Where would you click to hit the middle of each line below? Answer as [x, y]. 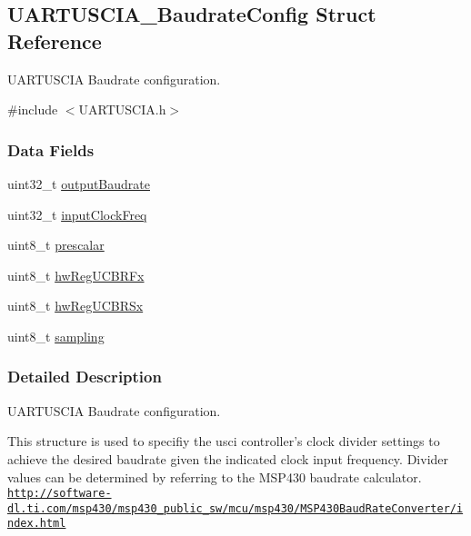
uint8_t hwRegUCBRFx [76, 275]
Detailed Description [85, 377]
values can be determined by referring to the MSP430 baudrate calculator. [215, 476]
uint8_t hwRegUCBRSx [75, 306]
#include [33, 109]
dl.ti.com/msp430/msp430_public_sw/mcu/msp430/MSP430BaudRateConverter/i [235, 508]
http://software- [60, 494]
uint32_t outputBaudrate [79, 184]
